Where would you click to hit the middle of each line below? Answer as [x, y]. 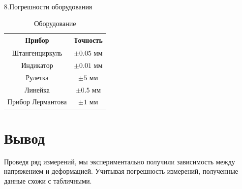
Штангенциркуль [37, 53]
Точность [88, 40]
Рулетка [37, 77]
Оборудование [55, 23]
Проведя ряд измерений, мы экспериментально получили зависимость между [120, 161]
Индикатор [37, 65]
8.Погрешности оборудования [48, 6]
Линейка [37, 89]
